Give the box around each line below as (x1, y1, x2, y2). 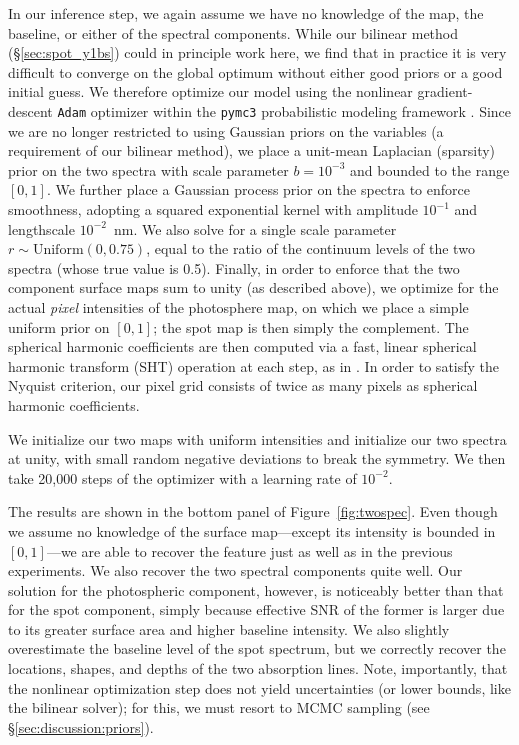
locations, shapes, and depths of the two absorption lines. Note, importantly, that (8, 658, 508, 679)
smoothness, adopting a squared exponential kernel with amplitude (8, 199, 418, 219)
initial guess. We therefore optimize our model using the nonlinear (8, 81, 413, 102)
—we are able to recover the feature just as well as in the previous (46, 540, 453, 561)
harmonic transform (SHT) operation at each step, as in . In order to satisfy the (8, 355, 500, 376)
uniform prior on (8, 316, 110, 337)
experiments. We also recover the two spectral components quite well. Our (8, 560, 463, 581)
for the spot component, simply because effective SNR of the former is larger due (8, 599, 505, 620)
